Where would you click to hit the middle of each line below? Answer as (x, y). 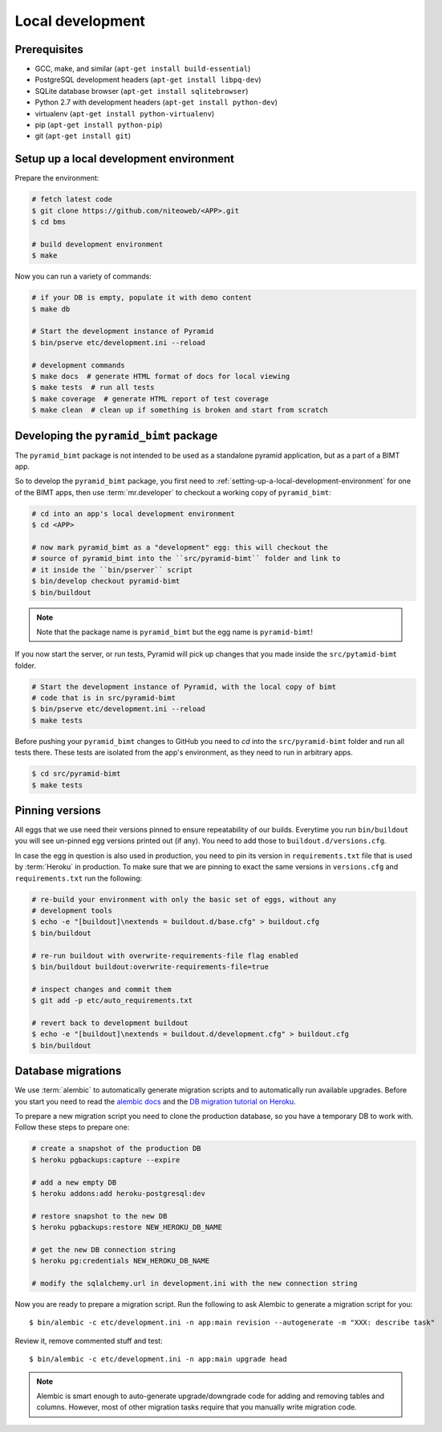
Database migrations (68, 1071)
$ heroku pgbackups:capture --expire (106, 1159)
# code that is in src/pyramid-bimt (104, 698)
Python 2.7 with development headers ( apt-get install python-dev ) (156, 102)
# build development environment (97, 244)
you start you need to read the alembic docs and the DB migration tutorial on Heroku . (155, 1101)
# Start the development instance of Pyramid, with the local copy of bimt (184, 687)
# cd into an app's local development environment (134, 513)
